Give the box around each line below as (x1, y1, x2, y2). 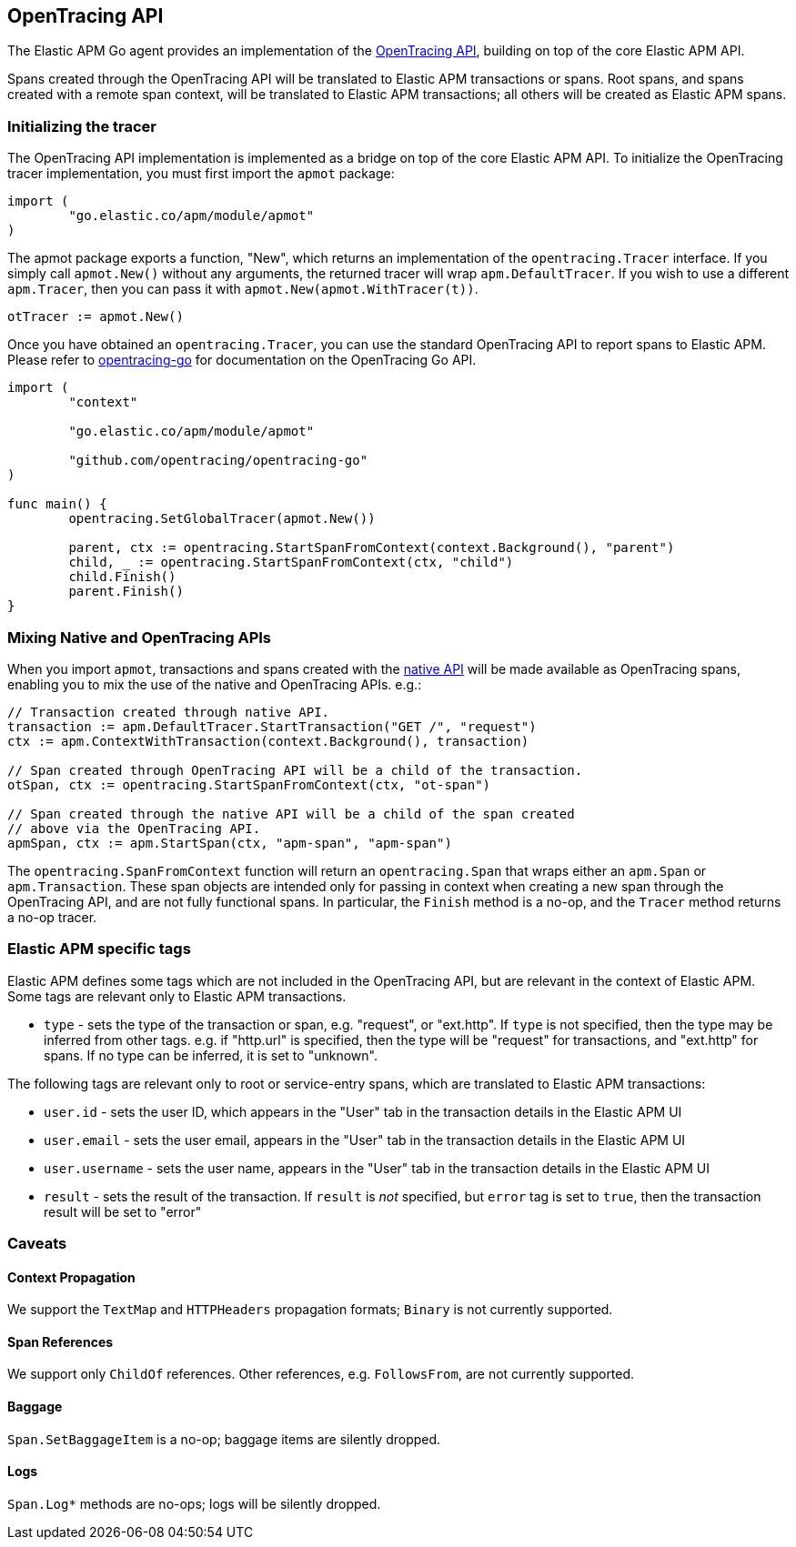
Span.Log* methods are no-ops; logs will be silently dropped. (7, 1495, 381, 1512)
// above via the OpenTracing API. (7, 820, 261, 836)
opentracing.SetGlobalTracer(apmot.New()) (68, 511, 376, 527)
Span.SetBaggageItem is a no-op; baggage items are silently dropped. (7, 1431, 441, 1447)
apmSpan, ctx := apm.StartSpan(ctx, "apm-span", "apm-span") (7, 835, 452, 850)
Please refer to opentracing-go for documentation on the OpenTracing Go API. (7, 352, 477, 368)
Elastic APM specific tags (7, 939, 191, 959)
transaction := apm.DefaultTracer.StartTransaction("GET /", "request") (7, 718, 537, 734)
